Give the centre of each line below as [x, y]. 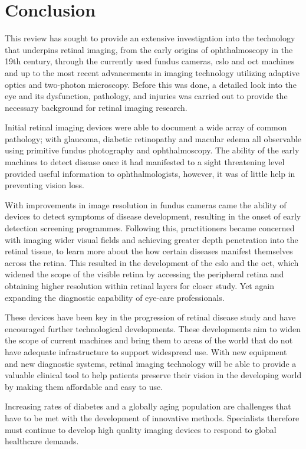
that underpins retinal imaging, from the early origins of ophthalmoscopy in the [149, 49]
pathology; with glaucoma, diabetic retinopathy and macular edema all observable [153, 138]
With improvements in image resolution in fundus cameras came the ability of [146, 204]
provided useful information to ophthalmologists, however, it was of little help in [150, 173]
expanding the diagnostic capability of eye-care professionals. [115, 297]
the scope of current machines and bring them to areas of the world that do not [149, 340]
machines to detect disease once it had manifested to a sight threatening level [145, 162]
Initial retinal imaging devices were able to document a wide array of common [146, 127]
